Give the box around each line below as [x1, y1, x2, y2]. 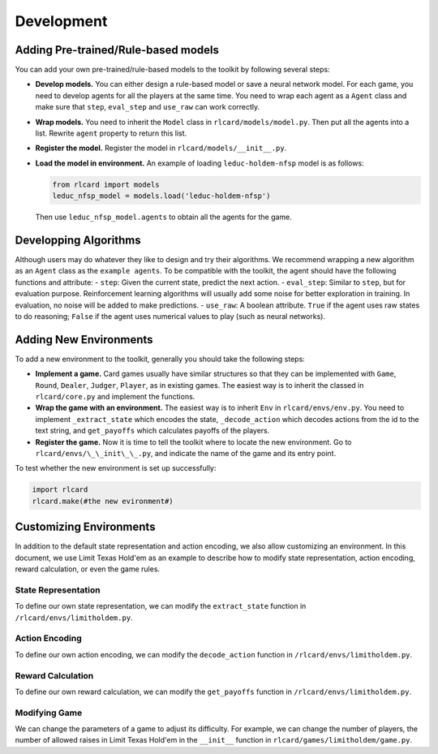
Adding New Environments [15, 333, 153, 347]
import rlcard [32, 485, 88, 494]
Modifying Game [15, 707, 83, 718]
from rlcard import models [52, 179, 160, 189]
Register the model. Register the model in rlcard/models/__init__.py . [35, 143, 287, 153]
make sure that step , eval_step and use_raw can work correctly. [35, 102, 260, 112]
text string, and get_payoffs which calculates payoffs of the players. [35, 426, 270, 436]
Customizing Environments [15, 520, 156, 534]
